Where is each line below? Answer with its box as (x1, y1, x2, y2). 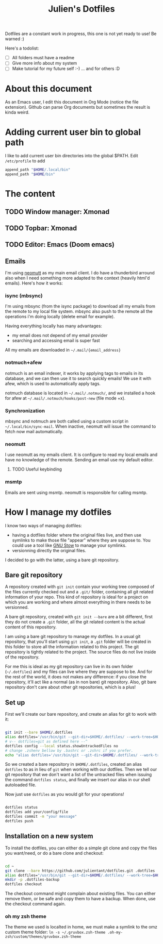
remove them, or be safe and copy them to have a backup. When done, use (5, 896, 156, 902)
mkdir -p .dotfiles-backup (5, 877, 60, 882)
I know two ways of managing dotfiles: (5, 523, 82, 528)
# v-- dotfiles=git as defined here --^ (5, 739, 88, 744)
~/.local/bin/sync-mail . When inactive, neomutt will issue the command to (5, 423, 156, 429)
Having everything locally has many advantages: (5, 323, 102, 329)
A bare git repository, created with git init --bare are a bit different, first (5, 614, 153, 620)
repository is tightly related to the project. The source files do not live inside (5, 649, 156, 655)
